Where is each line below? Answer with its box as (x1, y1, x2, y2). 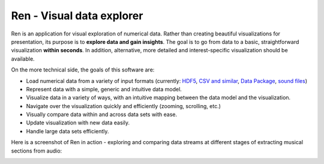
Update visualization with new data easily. (26, 119, 130, 126)
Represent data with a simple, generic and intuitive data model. (26, 85, 182, 93)
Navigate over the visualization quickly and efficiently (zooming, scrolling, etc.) (26, 102, 221, 109)
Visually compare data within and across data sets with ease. (26, 111, 178, 118)
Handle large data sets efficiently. (26, 127, 109, 135)
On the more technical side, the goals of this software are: (11, 66, 155, 73)
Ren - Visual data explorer (11, 9, 143, 22)
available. (11, 55, 35, 62)
